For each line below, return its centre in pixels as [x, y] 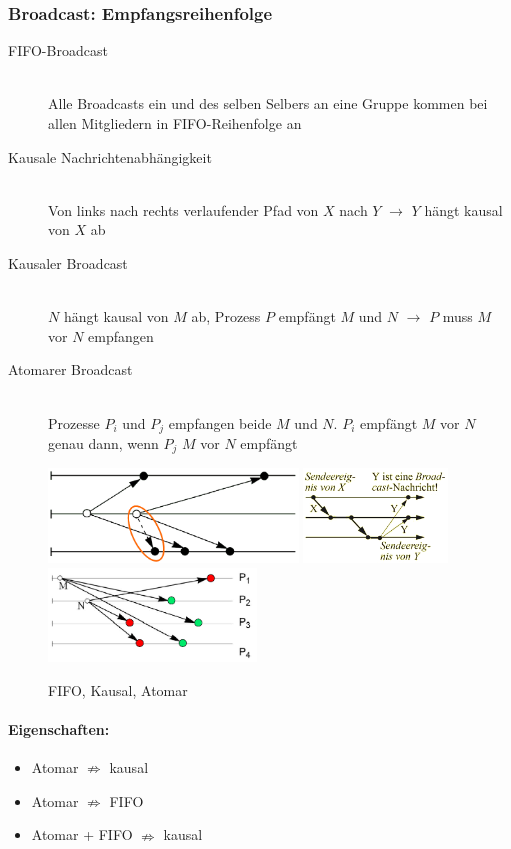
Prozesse [74, 422]
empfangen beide [220, 422]
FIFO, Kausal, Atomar [118, 689]
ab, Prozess [226, 316]
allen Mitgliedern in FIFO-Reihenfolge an [175, 123]
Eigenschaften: [59, 728]
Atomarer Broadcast [70, 369]
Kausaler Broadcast [68, 262]
